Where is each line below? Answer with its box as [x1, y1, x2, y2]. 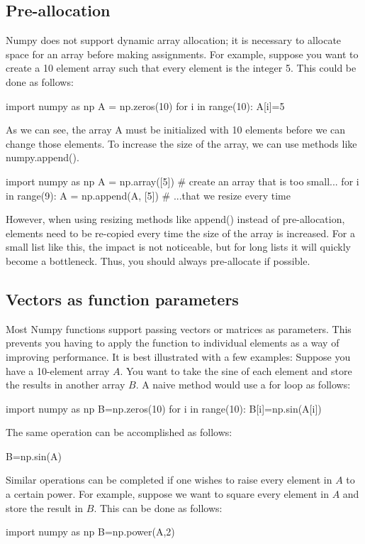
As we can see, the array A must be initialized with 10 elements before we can [6, 122, 346, 137]
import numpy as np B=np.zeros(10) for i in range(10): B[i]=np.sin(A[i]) [6, 401, 322, 415]
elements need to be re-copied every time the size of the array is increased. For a [6, 225, 355, 240]
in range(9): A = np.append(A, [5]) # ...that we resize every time [6, 187, 291, 202]
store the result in [6, 500, 84, 515]
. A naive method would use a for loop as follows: [135, 377, 351, 392]
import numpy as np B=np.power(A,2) [6, 524, 175, 539]
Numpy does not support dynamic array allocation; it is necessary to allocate [6, 33, 342, 48]
